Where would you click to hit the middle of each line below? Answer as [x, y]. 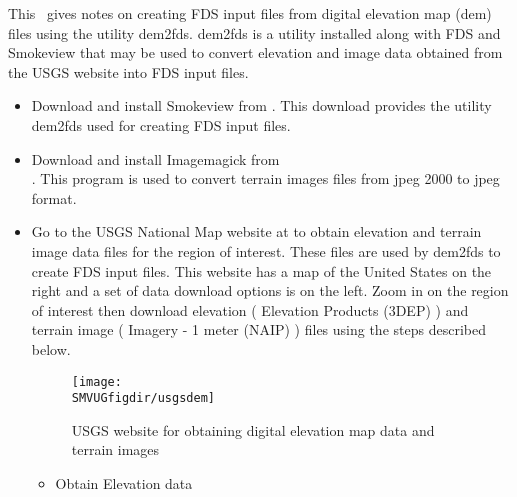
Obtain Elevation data [124, 483]
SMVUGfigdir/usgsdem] [143, 398]
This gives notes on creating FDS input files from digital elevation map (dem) [250, 13]
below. [51, 348]
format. [54, 197]
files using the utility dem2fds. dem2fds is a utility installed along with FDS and [254, 32]
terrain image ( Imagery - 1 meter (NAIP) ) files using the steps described [258, 329]
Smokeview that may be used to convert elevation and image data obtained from [255, 52]
